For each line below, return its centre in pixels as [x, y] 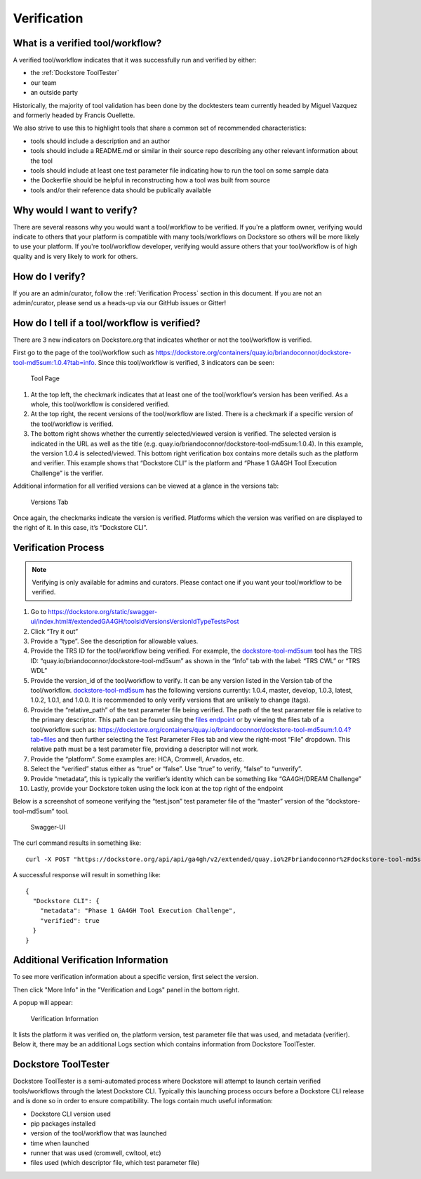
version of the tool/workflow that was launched [99, 1133]
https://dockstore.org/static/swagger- [103, 611]
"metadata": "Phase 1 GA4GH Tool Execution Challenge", [138, 911]
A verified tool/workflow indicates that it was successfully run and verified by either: [135, 60]
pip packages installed [63, 1124]
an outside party [54, 93]
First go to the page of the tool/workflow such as [83, 353]
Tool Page [45, 378]
